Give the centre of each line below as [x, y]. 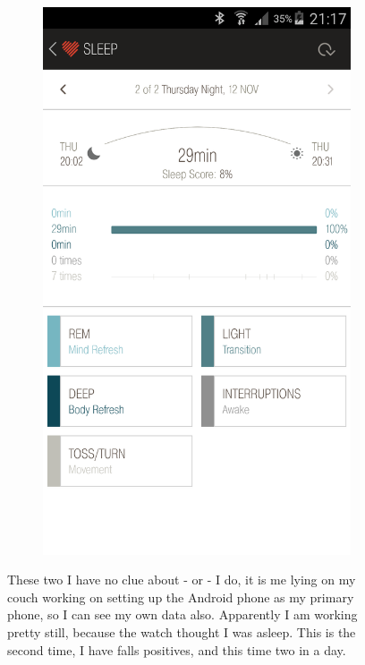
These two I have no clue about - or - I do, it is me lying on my [182, 580]
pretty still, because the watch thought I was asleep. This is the [182, 631]
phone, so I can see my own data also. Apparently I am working [182, 614]
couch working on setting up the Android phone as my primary [181, 597]
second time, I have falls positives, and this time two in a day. [177, 649]
